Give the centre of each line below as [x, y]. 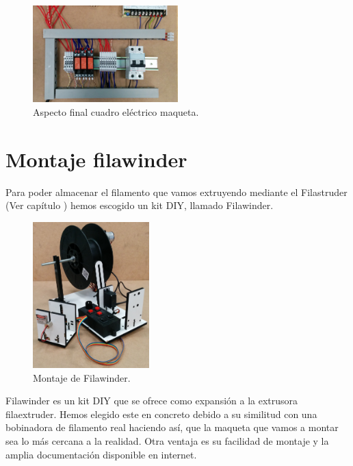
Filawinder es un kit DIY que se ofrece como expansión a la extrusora [152, 401]
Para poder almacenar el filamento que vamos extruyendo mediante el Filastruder [176, 192]
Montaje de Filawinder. [82, 377]
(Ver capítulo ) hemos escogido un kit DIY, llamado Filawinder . [140, 205]
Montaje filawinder [96, 159]
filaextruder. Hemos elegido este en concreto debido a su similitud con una [161, 414]
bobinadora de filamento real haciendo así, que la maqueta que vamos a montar [172, 427]
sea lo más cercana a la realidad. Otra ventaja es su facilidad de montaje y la [167, 441]
